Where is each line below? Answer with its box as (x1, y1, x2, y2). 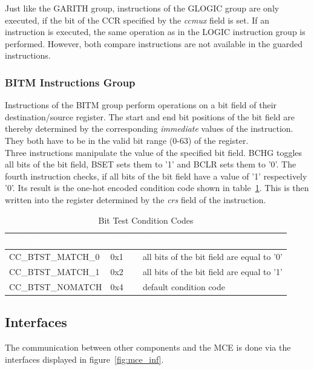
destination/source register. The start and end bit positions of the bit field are (5, 110, 295, 123)
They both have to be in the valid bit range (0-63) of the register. (5, 134, 249, 146)
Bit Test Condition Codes (98, 213, 194, 226)
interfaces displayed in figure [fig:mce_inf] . (5, 352, 164, 365)
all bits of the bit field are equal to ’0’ (142, 250, 283, 262)
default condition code (142, 280, 226, 293)
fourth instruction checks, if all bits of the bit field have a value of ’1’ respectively (5, 169, 307, 182)
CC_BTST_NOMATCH (9, 280, 102, 293)
